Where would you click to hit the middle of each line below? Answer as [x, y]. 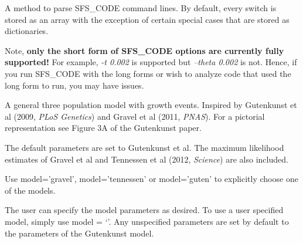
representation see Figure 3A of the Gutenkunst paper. [103, 128]
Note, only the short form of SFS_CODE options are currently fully [144, 50]
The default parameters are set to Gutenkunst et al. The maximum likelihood [144, 147]
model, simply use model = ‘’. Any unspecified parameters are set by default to [147, 221]
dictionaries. [27, 31]
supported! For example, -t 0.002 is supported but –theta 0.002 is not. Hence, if [151, 62]
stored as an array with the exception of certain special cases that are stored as [147, 19]
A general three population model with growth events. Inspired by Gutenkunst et [151, 105]
